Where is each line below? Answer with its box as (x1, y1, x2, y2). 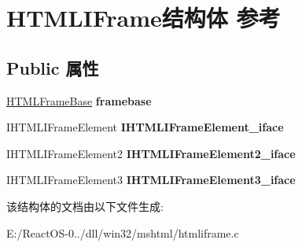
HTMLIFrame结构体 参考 (6, 2, 281, 34)
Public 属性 (6, 55, 99, 79)
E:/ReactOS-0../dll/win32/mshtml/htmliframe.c (6, 224, 239, 241)
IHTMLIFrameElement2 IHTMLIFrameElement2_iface (6, 145, 296, 161)
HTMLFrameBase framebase (6, 92, 152, 109)
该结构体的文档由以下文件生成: (6, 197, 164, 214)
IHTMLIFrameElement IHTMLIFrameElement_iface (6, 119, 284, 135)
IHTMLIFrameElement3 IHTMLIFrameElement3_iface (6, 171, 296, 188)
